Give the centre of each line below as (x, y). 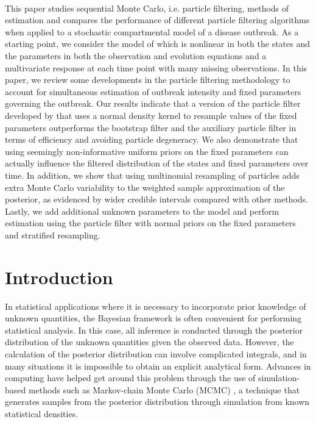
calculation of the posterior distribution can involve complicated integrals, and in (156, 353)
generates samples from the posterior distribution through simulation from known (157, 402)
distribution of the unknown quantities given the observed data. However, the (149, 342)
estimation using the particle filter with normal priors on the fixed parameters (150, 223)
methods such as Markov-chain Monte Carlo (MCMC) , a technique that (164, 389)
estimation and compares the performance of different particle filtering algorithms (157, 20)
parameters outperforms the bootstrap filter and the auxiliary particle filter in (151, 127)
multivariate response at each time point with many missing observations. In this (156, 67)
